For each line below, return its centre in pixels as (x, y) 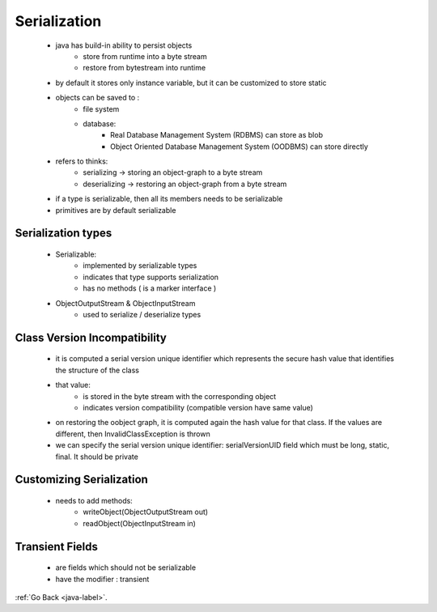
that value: (73, 385)
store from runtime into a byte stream (145, 56)
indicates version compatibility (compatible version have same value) (198, 407)
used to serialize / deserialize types (142, 314)
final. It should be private (97, 457)
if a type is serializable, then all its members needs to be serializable (169, 199)
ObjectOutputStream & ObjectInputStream (125, 303)
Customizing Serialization (82, 480)
